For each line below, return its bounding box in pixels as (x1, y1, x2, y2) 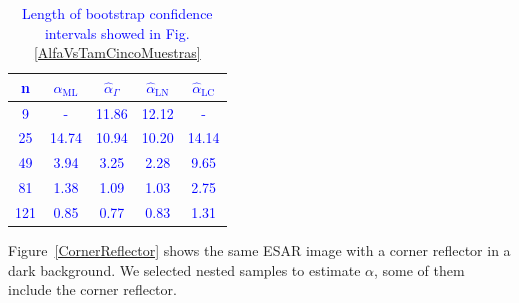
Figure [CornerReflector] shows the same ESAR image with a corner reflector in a (8, 240, 511, 261)
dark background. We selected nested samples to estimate (8, 259, 361, 280)
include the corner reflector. (8, 279, 177, 300)
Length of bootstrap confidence (22, 3, 213, 23)
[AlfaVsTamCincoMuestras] (33, 42, 201, 63)
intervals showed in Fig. (44, 22, 190, 43)
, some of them (374, 259, 465, 280)
